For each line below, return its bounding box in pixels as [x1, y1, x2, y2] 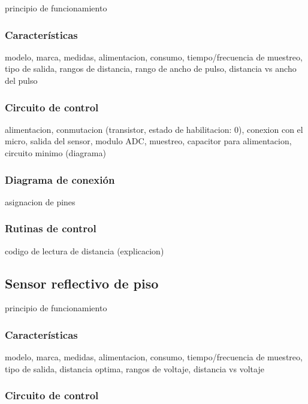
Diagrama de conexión [5, 172, 115, 187]
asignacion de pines [5, 195, 76, 208]
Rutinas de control [5, 221, 96, 236]
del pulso [5, 74, 38, 86]
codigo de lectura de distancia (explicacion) [5, 244, 164, 257]
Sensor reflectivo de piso [5, 274, 159, 292]
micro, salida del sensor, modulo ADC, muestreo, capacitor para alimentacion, [5, 135, 292, 147]
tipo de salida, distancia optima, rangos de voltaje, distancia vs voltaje [5, 362, 264, 375]
